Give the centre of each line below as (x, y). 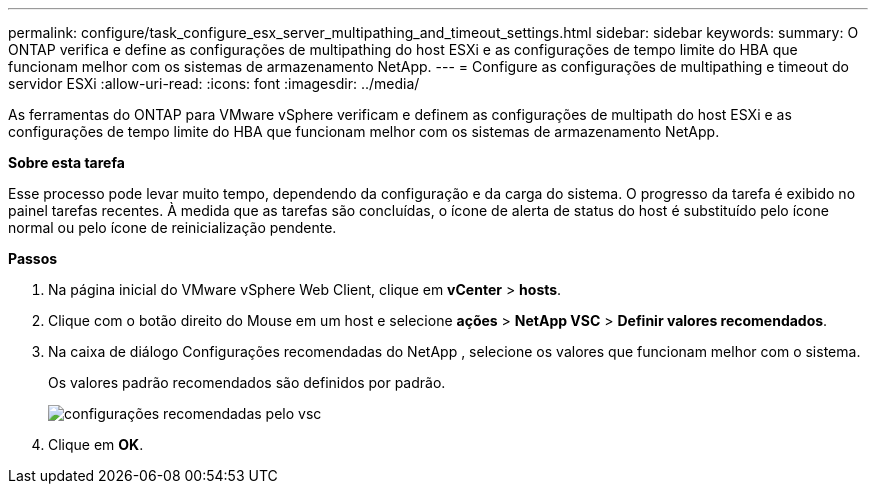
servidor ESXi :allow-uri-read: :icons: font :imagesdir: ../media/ (214, 83)
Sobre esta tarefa (66, 162)
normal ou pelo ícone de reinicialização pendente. (172, 227)
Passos (33, 258)
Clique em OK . (96, 444)
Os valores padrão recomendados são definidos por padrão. (247, 382)
